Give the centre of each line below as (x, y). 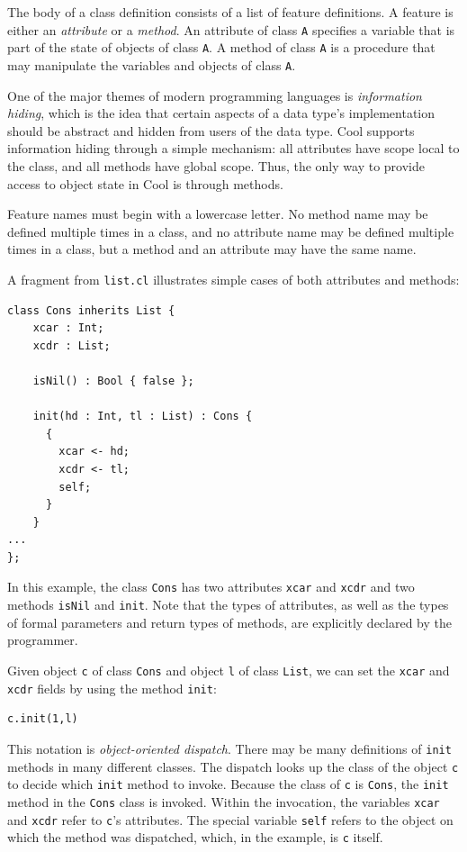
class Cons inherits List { (91, 310)
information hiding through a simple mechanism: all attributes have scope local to (233, 148)
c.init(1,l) (43, 719)
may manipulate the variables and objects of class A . (152, 64)
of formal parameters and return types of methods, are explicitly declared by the (230, 622)
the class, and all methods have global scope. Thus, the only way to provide (216, 165)
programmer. (43, 640)
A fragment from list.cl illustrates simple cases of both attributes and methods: (233, 279)
